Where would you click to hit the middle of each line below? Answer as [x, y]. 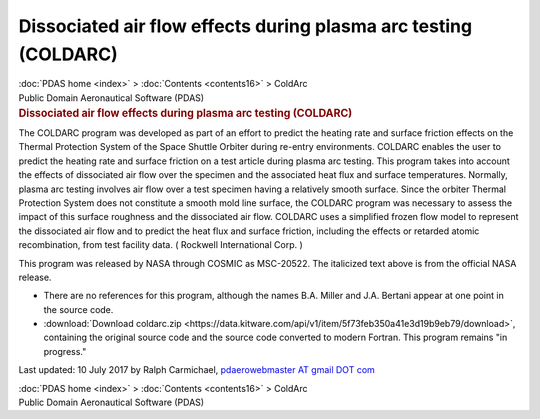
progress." [65, 351]
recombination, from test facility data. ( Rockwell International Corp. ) [161, 245]
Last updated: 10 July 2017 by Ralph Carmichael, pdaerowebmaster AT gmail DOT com [196, 370]
